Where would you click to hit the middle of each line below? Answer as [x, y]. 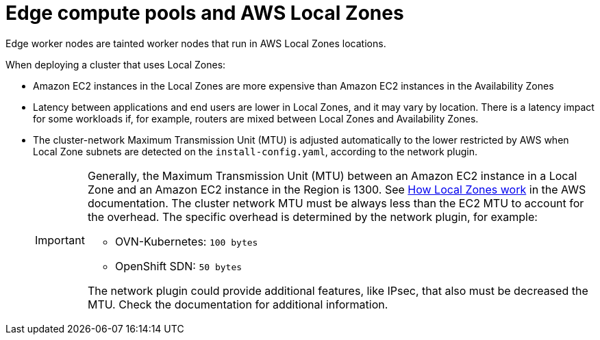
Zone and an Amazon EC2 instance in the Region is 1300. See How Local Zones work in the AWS [337, 189]
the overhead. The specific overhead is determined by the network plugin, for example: [312, 217]
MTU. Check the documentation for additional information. [238, 304]
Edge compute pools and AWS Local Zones [205, 13]
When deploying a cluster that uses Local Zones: [116, 64]
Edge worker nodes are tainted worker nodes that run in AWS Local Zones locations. [196, 43]
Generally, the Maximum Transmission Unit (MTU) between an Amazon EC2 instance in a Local [332, 175]
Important [60, 240]
